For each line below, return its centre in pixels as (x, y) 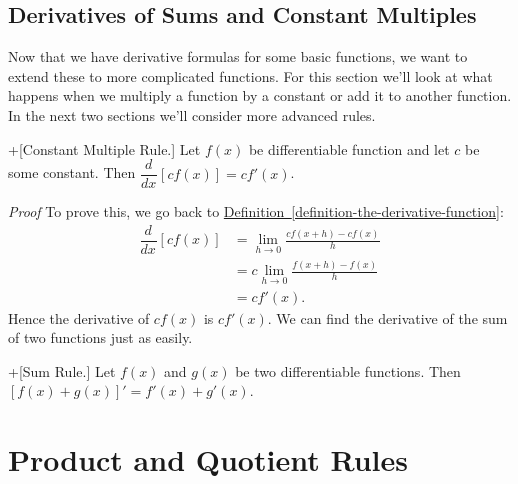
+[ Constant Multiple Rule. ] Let (104, 148)
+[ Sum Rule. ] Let (62, 370)
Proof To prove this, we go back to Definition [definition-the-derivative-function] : (256, 211)
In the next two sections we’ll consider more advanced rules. (192, 114)
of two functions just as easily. (100, 337)
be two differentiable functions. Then (348, 370)
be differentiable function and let (349, 148)
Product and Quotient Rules (208, 459)
